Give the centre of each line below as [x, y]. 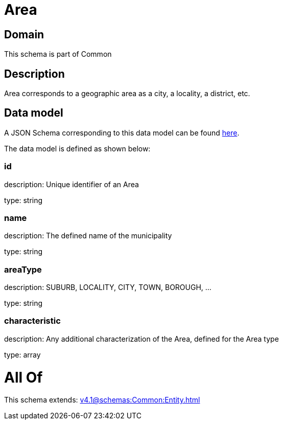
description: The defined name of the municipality [88, 236]
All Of [23, 377]
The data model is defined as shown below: [77, 148]
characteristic [32, 321]
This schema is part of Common [58, 54]
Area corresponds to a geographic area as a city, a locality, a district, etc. [127, 94]
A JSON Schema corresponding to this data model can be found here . [122, 132]
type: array [22, 354]
